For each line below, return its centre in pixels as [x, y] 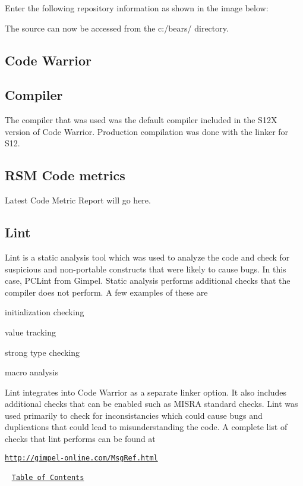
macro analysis [32, 372]
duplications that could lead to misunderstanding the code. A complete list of [146, 427]
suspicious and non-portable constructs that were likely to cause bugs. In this [146, 269]
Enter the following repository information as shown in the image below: [137, 8]
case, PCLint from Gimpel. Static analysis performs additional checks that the [148, 280]
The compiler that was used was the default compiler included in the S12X [141, 120]
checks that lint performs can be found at [80, 439]
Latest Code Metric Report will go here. [78, 200]
